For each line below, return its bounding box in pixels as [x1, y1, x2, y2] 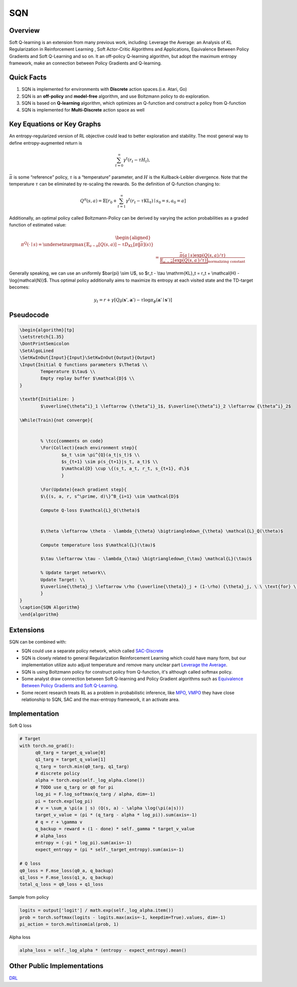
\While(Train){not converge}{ [19, 417, 93, 423]
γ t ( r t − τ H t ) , [123, 156, 150, 164]
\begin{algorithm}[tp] [19, 327, 75, 333]
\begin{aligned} [115, 235, 151, 240]
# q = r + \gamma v [35, 819, 83, 825]
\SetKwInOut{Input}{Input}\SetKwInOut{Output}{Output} [19, 355, 155, 360]
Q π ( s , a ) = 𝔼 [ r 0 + [80, 197, 117, 205]
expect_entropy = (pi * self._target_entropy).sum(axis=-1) [35, 847, 184, 853]
